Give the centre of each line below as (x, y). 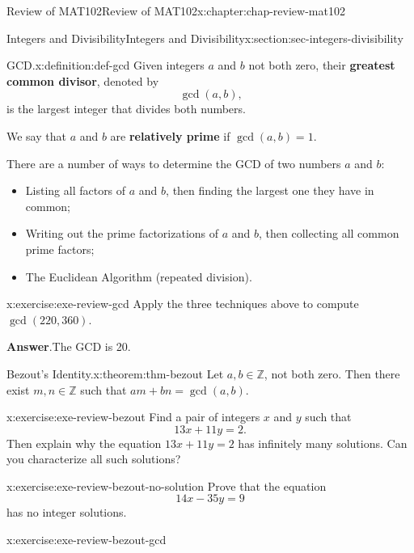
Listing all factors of (76, 190)
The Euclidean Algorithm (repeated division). (139, 276)
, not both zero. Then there (332, 373)
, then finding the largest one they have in (270, 190)
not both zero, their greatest (322, 65)
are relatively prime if (170, 135)
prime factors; (60, 249)
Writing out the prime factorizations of (122, 233)
